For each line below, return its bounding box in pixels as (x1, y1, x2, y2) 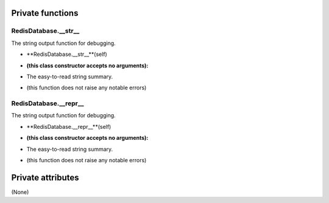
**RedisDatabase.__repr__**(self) (26, 123, 111, 130)
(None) (11, 188, 29, 196)
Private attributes (11, 172, 79, 182)
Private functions (11, 8, 79, 18)
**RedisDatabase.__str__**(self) (26, 50, 108, 58)
